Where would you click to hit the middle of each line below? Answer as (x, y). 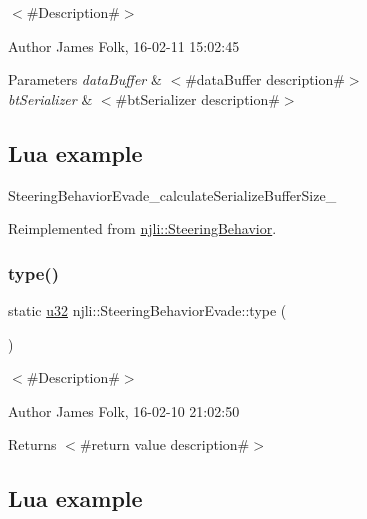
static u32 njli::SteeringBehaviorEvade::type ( (147, 309)
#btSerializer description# (197, 98)
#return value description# (164, 444)
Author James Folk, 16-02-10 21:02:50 (124, 410)
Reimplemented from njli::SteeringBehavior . (142, 228)
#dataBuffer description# (265, 79)
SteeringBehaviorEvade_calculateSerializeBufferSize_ (172, 194)
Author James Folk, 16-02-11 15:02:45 (124, 45)
